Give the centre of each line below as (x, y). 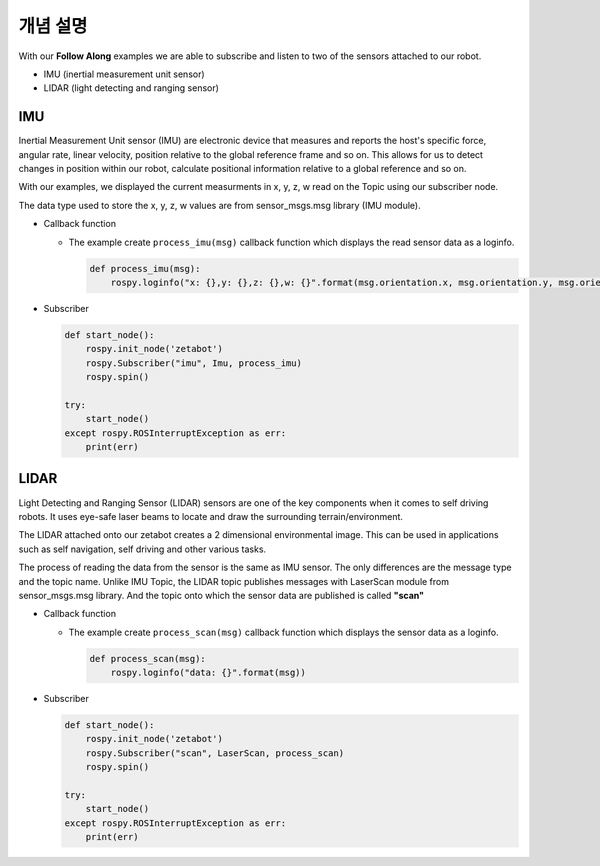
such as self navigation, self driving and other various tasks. (142, 549)
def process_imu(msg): (145, 268)
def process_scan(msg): (148, 658)
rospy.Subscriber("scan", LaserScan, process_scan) (215, 753)
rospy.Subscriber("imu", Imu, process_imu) (193, 363)
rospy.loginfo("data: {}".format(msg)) (208, 673)
